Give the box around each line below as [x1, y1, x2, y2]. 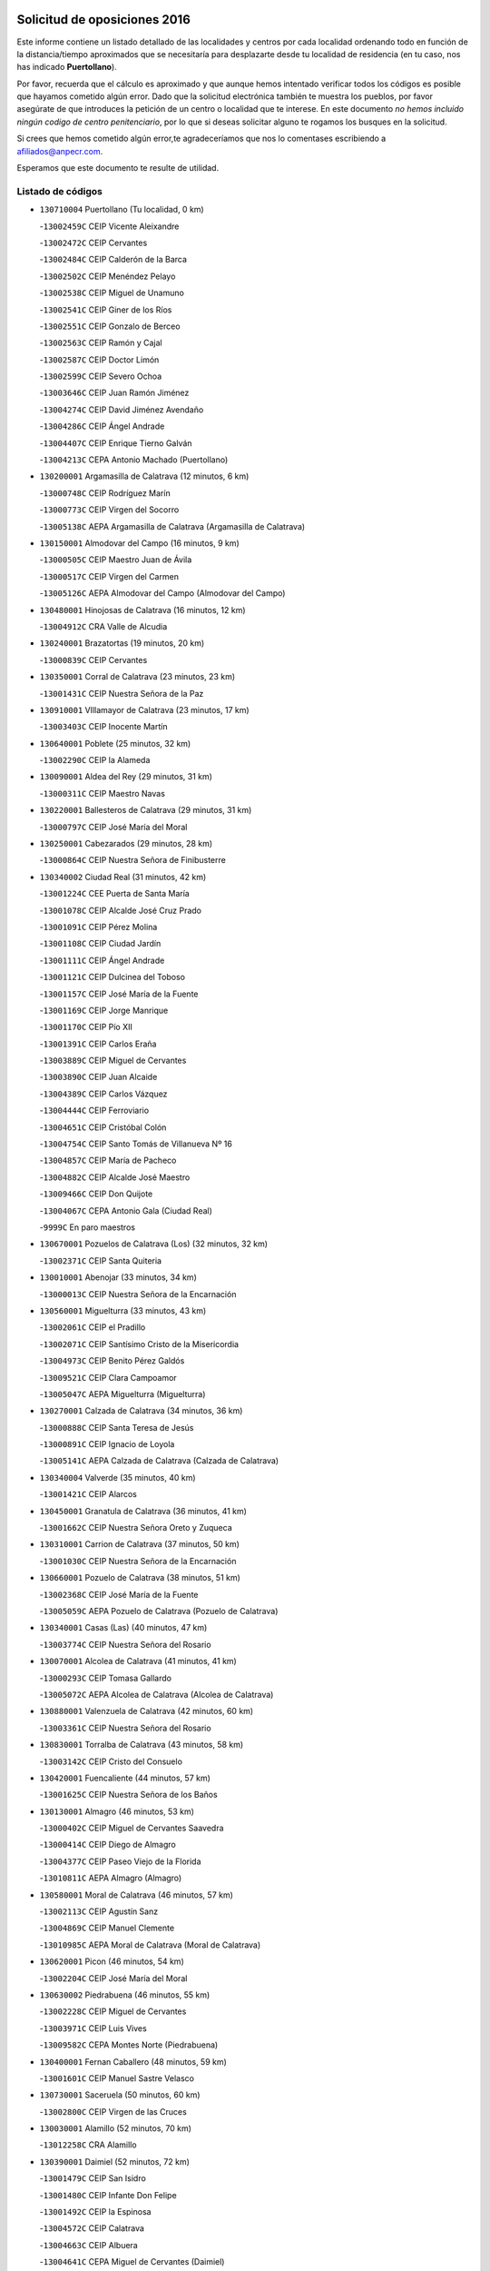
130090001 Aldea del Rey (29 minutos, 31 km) [39, 771, 213, 782]
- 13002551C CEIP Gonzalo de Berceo [39, 321, 181, 332]
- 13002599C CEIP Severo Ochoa [39, 371, 162, 382]
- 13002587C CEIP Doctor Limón [39, 354, 160, 365]
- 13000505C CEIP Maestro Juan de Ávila [39, 554, 192, 565]
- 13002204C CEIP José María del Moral [39, 1972, 188, 1984]
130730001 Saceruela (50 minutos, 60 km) [39, 2089, 201, 2100]
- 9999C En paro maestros [39, 1222, 136, 1233]
